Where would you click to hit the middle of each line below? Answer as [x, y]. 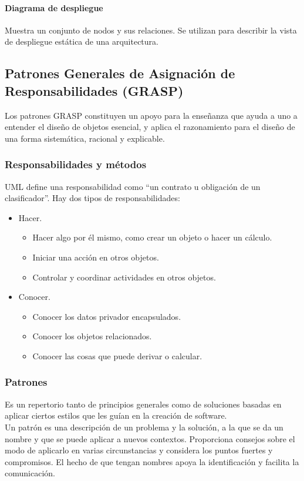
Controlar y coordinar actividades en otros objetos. [124, 277]
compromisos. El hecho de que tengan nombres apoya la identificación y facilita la [152, 461]
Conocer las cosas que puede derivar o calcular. [117, 355]
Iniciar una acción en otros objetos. [96, 257]
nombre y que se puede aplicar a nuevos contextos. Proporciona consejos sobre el [150, 438]
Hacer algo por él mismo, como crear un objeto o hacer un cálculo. [152, 237]
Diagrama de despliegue [54, 7]
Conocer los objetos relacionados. [92, 336]
